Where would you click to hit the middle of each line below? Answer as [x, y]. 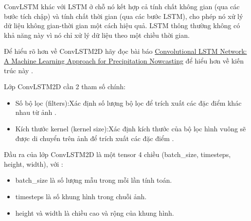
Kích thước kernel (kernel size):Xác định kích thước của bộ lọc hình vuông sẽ [131, 128]
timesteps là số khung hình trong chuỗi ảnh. [81, 196]
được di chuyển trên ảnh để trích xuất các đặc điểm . [95, 138]
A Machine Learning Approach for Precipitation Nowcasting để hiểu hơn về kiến [124, 60]
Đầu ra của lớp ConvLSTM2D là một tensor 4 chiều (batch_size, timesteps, [117, 154]
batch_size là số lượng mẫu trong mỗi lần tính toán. [94, 180]
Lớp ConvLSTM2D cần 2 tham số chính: [65, 87]
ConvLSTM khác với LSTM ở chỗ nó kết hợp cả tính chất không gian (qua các [122, 6]
